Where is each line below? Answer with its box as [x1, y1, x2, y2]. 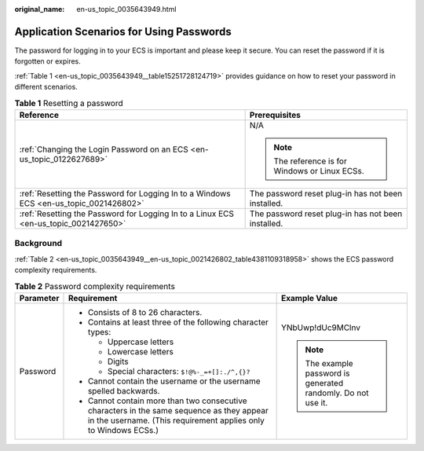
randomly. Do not [305, 387, 369, 398]
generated [305, 377, 344, 388]
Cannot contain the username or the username [87, 376, 261, 387]
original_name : [14, 5, 65, 13]
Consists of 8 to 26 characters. [87, 306, 203, 317]
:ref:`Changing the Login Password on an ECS [19, 144, 188, 155]
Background [14, 238, 63, 249]
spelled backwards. [87, 385, 160, 396]
